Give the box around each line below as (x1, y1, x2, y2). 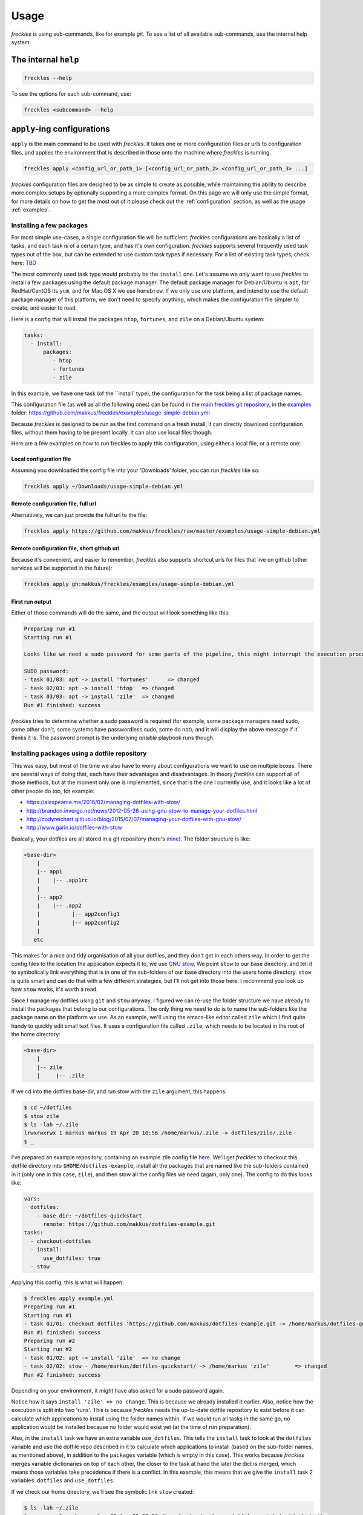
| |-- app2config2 (36, 919, 120, 926)
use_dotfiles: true (43, 1254, 101, 1262)
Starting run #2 (24, 1346, 73, 1353)
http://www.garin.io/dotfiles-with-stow (26, 824, 122, 831)
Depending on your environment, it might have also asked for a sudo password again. (11, 1387, 224, 1394)
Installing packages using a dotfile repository (11, 749, 147, 757)
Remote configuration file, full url (11, 500, 96, 507)
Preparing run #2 (24, 1337, 76, 1344)
